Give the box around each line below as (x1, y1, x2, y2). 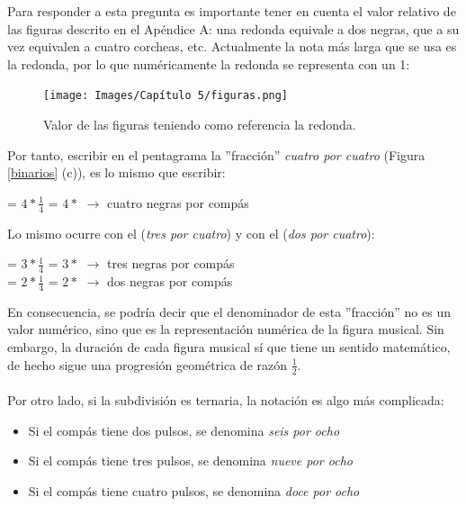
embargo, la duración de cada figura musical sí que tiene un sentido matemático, (7, 338, 451, 357)
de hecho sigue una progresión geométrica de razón (7, 355, 288, 374)
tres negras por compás (107, 254, 235, 273)
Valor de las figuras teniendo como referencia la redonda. (43, 115, 356, 134)
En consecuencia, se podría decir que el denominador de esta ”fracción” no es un (7, 302, 451, 321)
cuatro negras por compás (107, 193, 249, 212)
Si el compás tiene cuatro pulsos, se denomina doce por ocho (28, 481, 360, 500)
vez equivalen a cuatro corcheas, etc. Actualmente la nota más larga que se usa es (7, 37, 457, 56)
